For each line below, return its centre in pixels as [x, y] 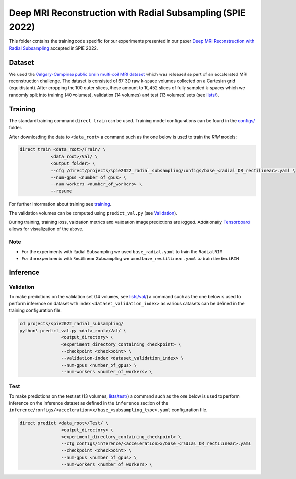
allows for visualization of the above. [46, 229]
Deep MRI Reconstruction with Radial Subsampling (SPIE [128, 13]
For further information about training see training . [60, 204]
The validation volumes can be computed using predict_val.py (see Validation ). [93, 213]
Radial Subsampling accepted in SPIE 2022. [54, 48]
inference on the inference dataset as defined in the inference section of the [89, 403]
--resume [61, 191]
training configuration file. [35, 310]
